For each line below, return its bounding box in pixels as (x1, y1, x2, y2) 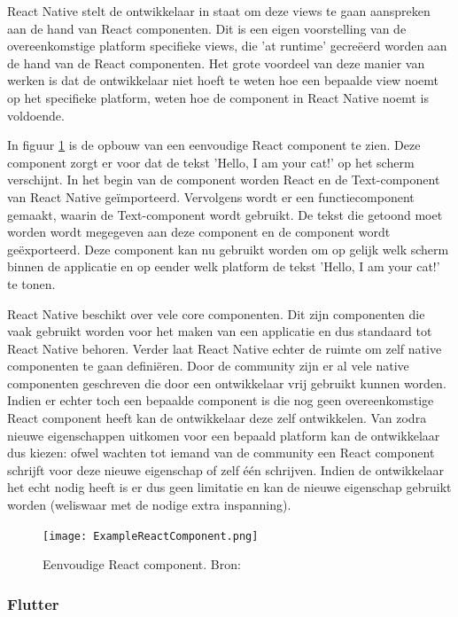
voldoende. (7, 105, 65, 124)
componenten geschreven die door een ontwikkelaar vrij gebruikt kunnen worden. (7, 373, 446, 392)
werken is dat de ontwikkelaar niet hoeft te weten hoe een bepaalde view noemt (7, 71, 439, 90)
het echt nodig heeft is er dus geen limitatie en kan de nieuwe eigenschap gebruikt (7, 478, 452, 496)
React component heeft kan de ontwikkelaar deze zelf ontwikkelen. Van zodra (7, 409, 427, 427)
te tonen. (7, 274, 56, 293)
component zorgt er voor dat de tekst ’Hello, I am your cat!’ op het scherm (7, 152, 415, 171)
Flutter (7, 592, 59, 614)
